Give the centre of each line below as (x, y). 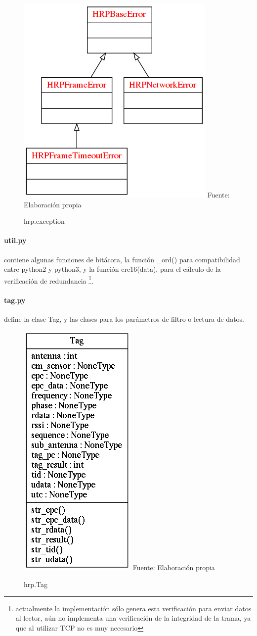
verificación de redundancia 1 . (49, 280)
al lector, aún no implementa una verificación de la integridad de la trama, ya (133, 618)
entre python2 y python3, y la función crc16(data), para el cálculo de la (112, 269)
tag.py (15, 300)
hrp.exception (44, 221)
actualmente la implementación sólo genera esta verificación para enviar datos (133, 608)
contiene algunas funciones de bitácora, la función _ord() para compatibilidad (122, 259)
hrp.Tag (36, 584)
